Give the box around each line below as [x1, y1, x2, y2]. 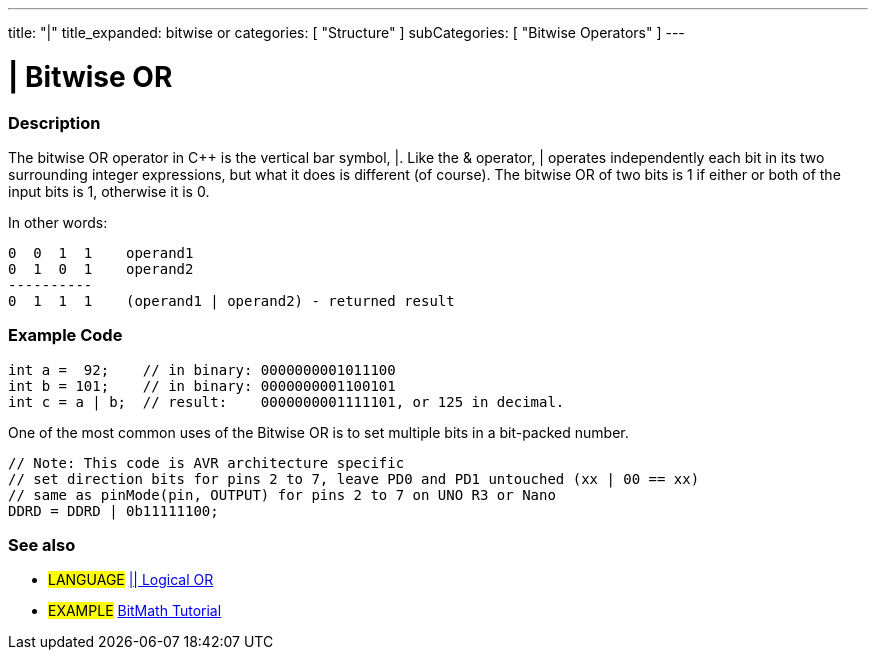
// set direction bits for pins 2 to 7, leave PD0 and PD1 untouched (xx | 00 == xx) [8, 470, 700, 487]
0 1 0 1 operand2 [8, 260, 194, 277]
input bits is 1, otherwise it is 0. [8, 182, 210, 200]
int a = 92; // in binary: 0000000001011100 [8, 361, 396, 378]
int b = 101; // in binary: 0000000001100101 [8, 377, 396, 394]
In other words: [8, 213, 108, 231]
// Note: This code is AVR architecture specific [8, 454, 405, 471]
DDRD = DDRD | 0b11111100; [8, 502, 219, 519]
